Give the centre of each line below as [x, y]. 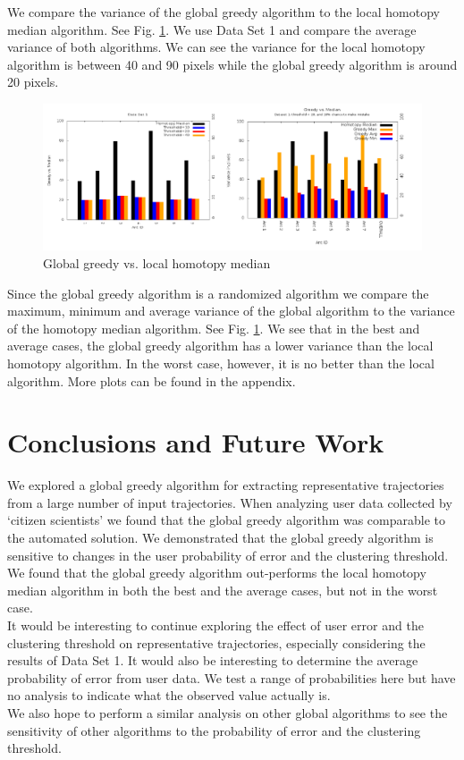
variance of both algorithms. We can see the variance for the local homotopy [216, 47]
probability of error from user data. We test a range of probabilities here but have [232, 677]
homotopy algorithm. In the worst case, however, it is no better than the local [221, 363]
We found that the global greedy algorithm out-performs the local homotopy [217, 573]
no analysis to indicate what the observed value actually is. [169, 695]
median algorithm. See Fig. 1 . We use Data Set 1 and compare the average [212, 29]
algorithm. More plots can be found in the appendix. [152, 380]
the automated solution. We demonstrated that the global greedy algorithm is [220, 537]
